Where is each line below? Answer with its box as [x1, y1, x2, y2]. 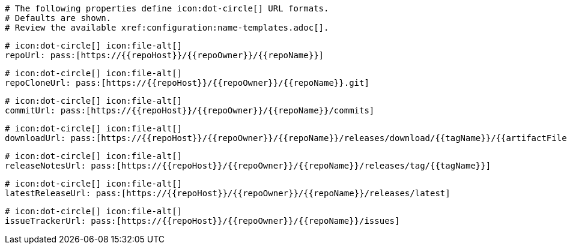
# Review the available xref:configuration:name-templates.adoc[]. [5, 23, 329, 32]
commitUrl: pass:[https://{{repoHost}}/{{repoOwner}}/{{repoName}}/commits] [5, 106, 375, 115]
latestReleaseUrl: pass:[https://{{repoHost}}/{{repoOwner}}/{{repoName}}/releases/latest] [5, 188, 450, 198]
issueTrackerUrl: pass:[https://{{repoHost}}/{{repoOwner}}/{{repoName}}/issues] [5, 216, 400, 226]
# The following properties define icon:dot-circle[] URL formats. [5, 4, 329, 13]
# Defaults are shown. [5, 13, 112, 23]
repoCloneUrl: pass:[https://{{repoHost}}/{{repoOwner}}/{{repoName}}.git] [5, 78, 369, 88]
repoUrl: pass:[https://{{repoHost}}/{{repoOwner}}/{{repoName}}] [5, 50, 324, 60]
